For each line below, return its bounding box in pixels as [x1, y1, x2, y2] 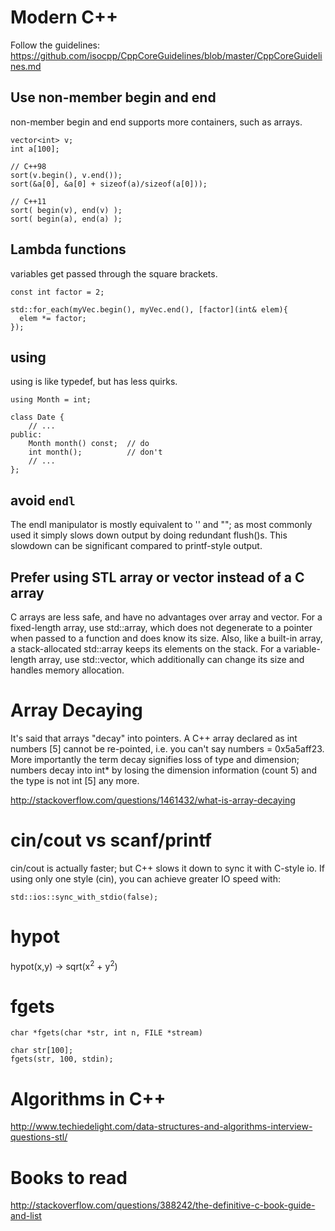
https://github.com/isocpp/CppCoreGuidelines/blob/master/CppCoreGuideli [10, 49, 323, 61]
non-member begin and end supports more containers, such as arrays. [10, 116, 303, 128]
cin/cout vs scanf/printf [10, 829, 212, 852]
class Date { [10, 412, 65, 423]
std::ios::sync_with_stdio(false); [10, 892, 159, 902]
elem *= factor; [19, 313, 87, 323]
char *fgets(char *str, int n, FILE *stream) [10, 1028, 203, 1038]
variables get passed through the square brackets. [10, 267, 218, 280]
